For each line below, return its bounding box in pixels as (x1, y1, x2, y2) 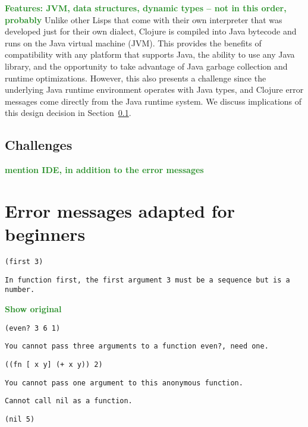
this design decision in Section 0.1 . (5, 106, 131, 119)
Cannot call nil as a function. (5, 397, 133, 406)
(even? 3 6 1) (5, 324, 61, 332)
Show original (5, 303, 62, 315)
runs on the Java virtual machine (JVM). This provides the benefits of (5, 36, 262, 49)
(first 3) (5, 258, 43, 266)
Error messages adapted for (5, 198, 235, 222)
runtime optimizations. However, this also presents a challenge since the (5, 71, 266, 84)
